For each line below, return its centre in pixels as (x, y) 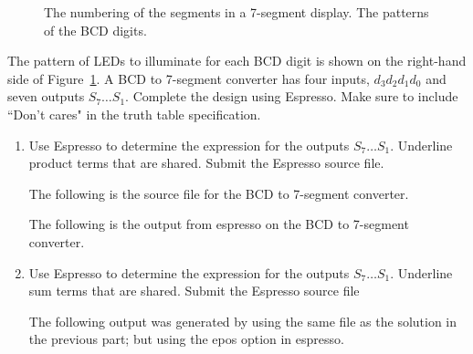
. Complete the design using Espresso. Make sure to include (292, 96)
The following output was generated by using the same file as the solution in (243, 321)
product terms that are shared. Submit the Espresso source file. (206, 163)
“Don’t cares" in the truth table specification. (134, 114)
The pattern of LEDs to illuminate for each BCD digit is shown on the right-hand (237, 61)
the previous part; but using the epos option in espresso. (186, 339)
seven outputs (46, 96)
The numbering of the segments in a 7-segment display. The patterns (236, 12)
